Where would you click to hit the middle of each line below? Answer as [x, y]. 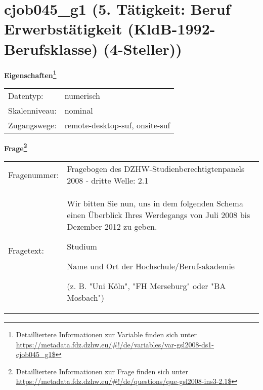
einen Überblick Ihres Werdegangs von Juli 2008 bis [159, 215]
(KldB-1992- [171, 29]
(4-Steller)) [143, 48]
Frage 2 [16, 147]
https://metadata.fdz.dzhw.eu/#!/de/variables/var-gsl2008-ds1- [115, 344]
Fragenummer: [34, 174]
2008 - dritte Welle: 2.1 [108, 180]
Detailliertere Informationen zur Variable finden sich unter [106, 334]
